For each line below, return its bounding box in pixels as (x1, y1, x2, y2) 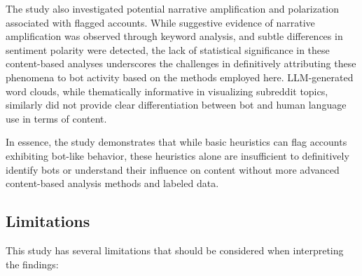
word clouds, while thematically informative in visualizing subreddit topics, (6, 83, 328, 98)
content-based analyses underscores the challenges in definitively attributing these (6, 56, 356, 71)
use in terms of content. (6, 111, 107, 125)
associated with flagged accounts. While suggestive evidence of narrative (6, 15, 315, 29)
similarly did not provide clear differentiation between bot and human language (6, 97, 347, 112)
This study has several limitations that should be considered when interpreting (6, 242, 344, 257)
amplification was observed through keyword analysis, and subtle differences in (6, 29, 343, 43)
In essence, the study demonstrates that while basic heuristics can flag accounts (6, 134, 347, 149)
